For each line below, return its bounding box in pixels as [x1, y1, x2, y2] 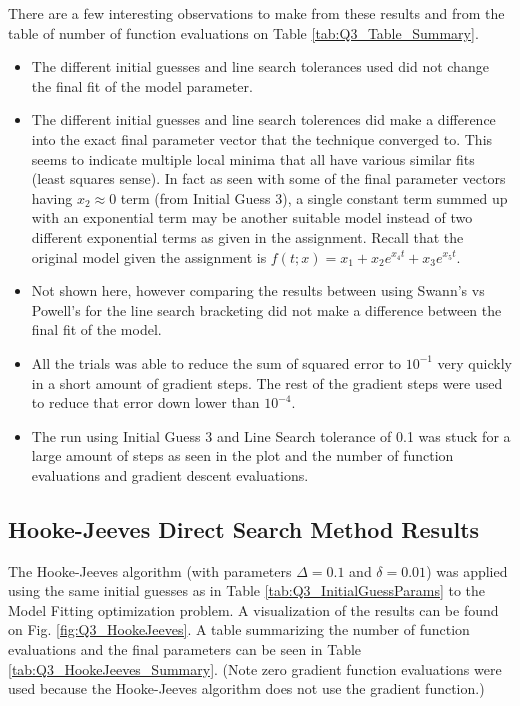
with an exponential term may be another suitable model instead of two [31, 207, 473, 228]
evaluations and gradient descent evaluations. [31, 464, 309, 485]
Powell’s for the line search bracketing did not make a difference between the [31, 299, 502, 320]
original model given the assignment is [31, 246, 267, 267]
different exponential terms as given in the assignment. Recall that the [31, 226, 464, 247]
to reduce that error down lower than [31, 392, 260, 413]
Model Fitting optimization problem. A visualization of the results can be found [8, 599, 499, 620]
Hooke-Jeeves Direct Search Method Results [8, 513, 480, 544]
